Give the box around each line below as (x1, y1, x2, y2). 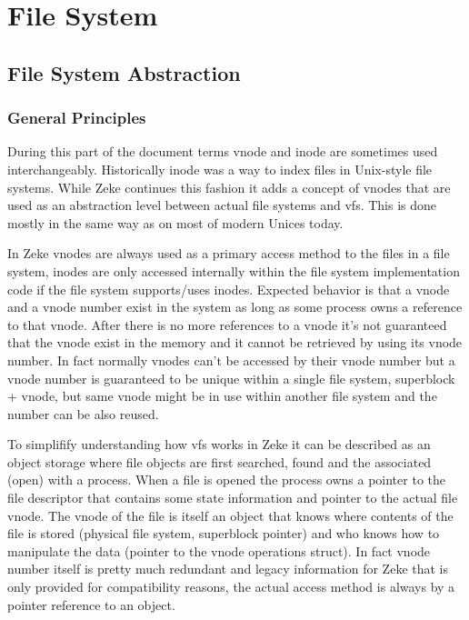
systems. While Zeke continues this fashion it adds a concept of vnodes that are (7, 177, 451, 196)
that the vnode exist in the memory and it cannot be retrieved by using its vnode (7, 333, 463, 352)
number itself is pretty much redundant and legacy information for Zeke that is (7, 559, 449, 578)
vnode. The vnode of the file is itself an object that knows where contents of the (7, 505, 454, 525)
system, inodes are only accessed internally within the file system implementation (7, 261, 460, 280)
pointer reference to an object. (7, 595, 175, 614)
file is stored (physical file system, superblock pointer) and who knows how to (7, 524, 440, 543)
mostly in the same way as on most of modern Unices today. (7, 213, 344, 232)
